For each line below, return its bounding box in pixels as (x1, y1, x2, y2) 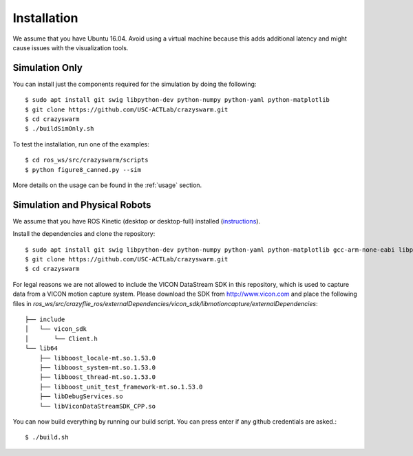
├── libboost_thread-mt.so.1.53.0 (39, 373, 156, 381)
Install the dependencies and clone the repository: (12, 230, 156, 238)
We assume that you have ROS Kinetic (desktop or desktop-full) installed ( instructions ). (12, 217, 261, 225)
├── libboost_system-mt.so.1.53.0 (39, 363, 156, 371)
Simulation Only (12, 62, 83, 74)
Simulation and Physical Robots (12, 199, 151, 210)
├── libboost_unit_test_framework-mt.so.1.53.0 (39, 382, 203, 391)
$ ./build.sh (25, 433, 69, 442)
